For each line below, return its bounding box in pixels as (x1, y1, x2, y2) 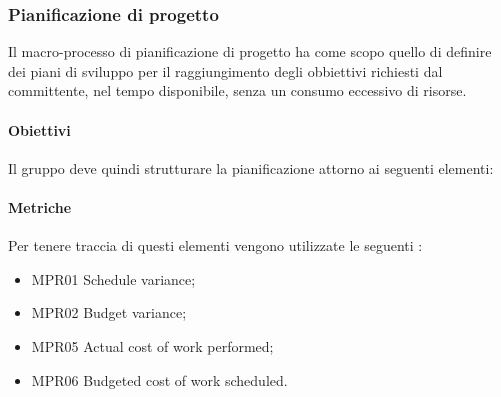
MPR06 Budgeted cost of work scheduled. (31, 369, 288, 390)
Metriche (8, 196, 72, 217)
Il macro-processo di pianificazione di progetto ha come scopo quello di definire (8, 41, 492, 62)
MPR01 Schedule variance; (31, 268, 196, 289)
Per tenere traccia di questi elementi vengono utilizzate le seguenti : (8, 235, 423, 256)
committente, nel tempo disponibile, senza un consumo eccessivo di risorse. (8, 80, 467, 101)
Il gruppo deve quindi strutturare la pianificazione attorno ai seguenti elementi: (8, 157, 494, 178)
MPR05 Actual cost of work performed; (31, 335, 274, 356)
